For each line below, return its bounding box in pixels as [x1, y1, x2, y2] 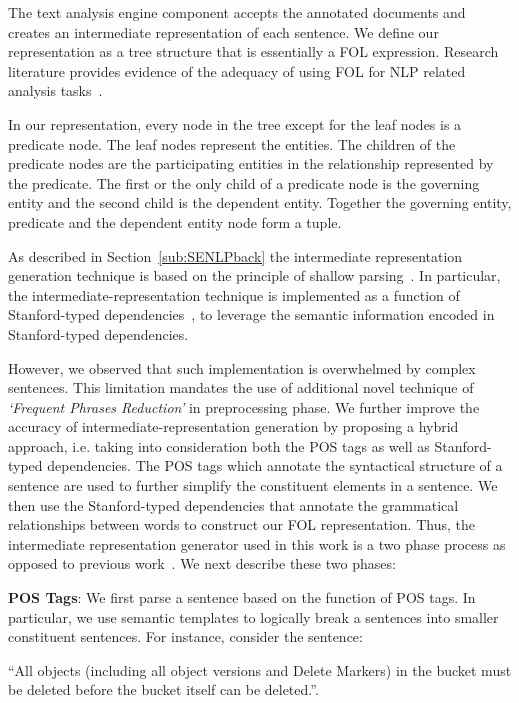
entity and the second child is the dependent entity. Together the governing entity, [8, 192, 512, 213]
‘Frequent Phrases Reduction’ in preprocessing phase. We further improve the [8, 396, 480, 417]
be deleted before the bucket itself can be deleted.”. [8, 679, 319, 700]
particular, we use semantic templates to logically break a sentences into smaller [8, 606, 499, 627]
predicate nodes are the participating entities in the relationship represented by [8, 153, 494, 174]
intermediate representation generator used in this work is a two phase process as [8, 533, 506, 554]
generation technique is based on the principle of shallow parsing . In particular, [8, 265, 501, 286]
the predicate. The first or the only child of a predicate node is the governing [8, 172, 480, 193]
